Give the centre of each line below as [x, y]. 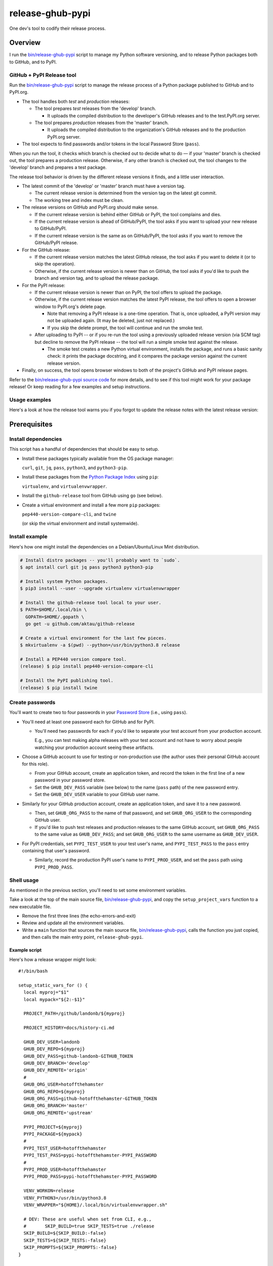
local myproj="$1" [46, 992]
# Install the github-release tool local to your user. [91, 602]
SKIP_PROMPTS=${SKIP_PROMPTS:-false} [70, 1248]
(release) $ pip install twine [59, 688]
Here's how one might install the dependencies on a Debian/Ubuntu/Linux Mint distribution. [104, 546]
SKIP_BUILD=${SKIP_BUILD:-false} [65, 1233]
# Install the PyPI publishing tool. [67, 681]
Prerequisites [31, 424]
